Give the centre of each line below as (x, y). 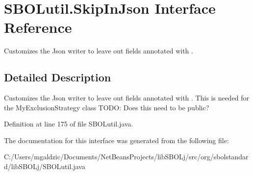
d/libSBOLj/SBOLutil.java (45, 166)
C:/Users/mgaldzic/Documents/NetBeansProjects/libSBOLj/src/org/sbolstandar (126, 157)
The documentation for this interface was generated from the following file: (116, 140)
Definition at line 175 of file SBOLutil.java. (69, 124)
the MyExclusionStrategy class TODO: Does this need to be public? (107, 107)
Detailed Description (58, 77)
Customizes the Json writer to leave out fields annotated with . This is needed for (127, 98)
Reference (38, 27)
